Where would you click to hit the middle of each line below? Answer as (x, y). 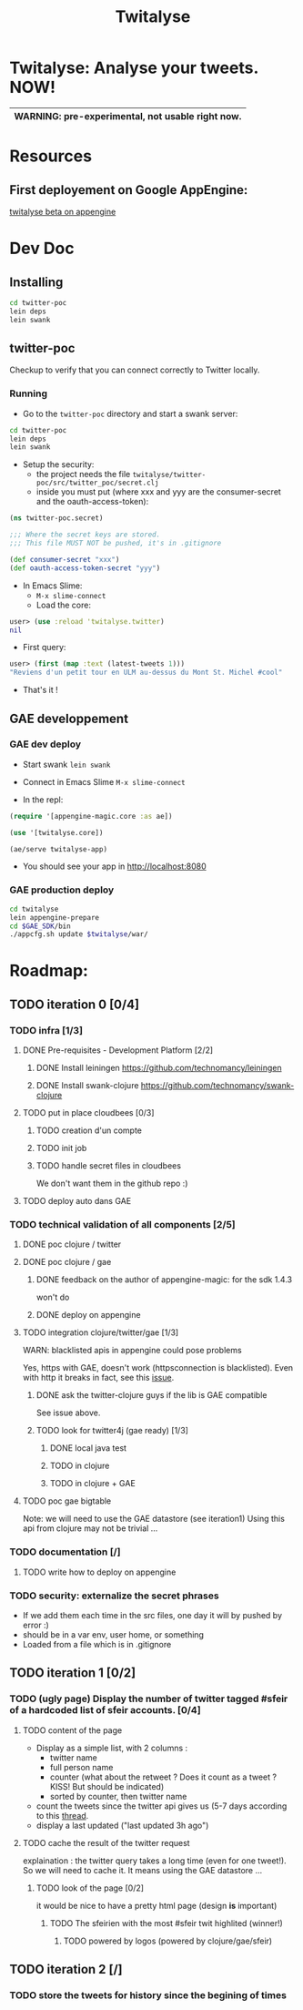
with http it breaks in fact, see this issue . (98, 1378)
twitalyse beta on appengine (63, 211)
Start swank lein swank (66, 764)
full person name (81, 1767)
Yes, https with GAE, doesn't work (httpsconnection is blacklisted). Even (158, 1368)
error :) (36, 1625)
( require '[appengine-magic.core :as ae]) (91, 816)
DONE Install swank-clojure (87, 1086)
